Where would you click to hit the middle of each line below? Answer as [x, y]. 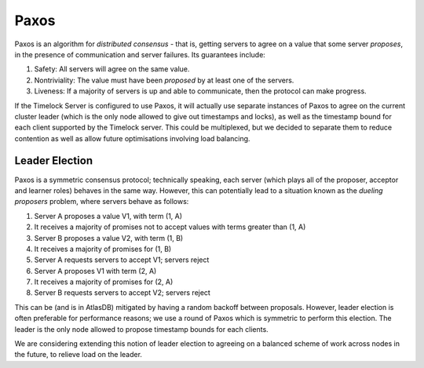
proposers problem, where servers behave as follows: [102, 202]
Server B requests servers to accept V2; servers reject [122, 293]
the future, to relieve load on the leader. [79, 355]
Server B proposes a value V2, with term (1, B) [109, 238]
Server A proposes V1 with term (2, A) [95, 271]
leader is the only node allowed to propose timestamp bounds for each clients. [141, 329]
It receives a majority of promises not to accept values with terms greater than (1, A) [170, 227]
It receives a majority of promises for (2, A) [104, 282]
